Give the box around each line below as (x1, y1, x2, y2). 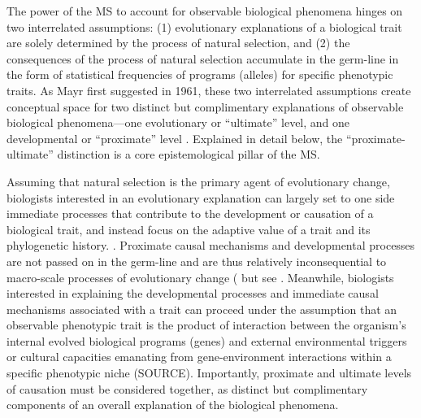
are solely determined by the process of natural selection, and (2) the (7, 34, 350, 51)
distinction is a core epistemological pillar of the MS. (57, 146, 320, 163)
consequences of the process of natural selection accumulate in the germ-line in (7, 50, 399, 67)
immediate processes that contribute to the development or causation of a (7, 205, 374, 222)
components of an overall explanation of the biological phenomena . (7, 396, 339, 413)
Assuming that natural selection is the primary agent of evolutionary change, (7, 172, 390, 189)
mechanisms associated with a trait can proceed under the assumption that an (7, 300, 397, 317)
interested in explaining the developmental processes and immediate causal (7, 285, 379, 302)
